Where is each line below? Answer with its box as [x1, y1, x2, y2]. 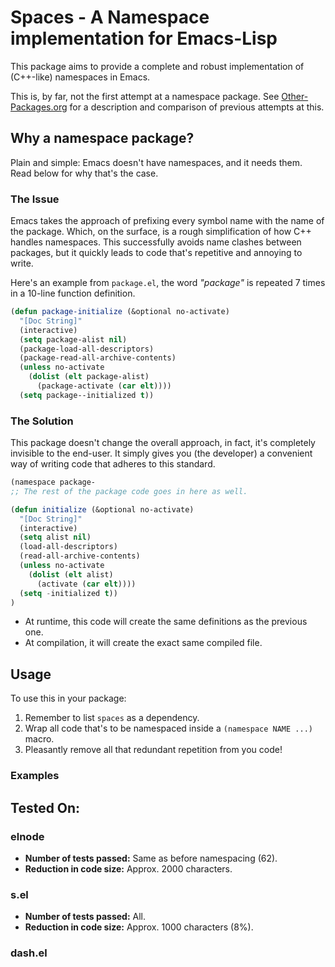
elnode [10, 829, 45, 843]
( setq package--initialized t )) [19, 390, 155, 400]
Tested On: [10, 799, 81, 816]
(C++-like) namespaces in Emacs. [10, 71, 151, 83]
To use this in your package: [10, 692, 127, 705]
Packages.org [10, 101, 68, 113]
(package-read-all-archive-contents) [19, 353, 177, 363]
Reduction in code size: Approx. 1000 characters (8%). [24, 921, 254, 933]
